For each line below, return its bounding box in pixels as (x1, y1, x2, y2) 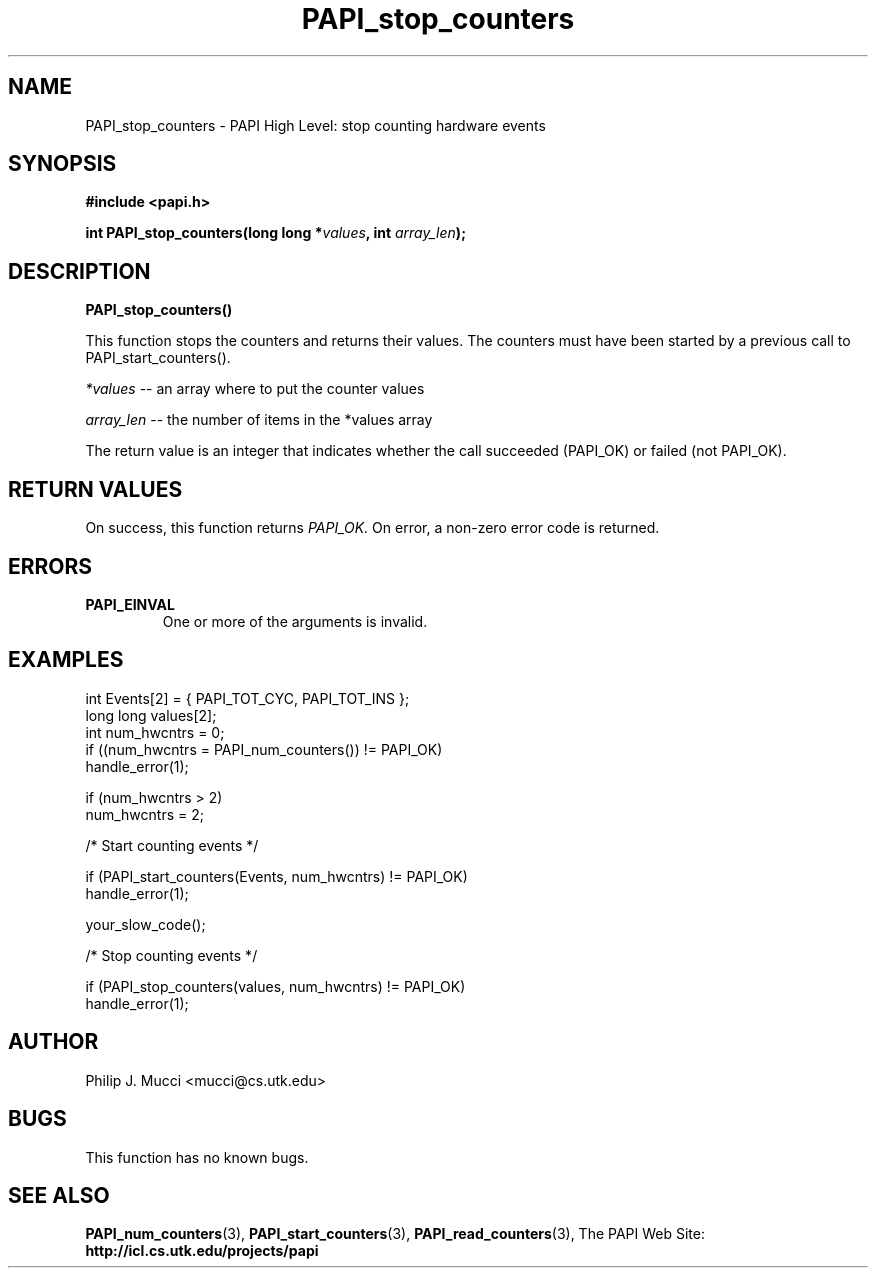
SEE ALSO (8, 1182, 110, 1208)
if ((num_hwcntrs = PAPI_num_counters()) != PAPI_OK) (85, 740, 443, 758)
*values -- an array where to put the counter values (85, 380, 425, 398)
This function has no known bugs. (85, 1148, 309, 1166)
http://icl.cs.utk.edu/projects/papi (85, 1242, 319, 1260)
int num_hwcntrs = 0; (85, 723, 225, 741)
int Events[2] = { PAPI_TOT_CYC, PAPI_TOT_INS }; (85, 689, 410, 707)
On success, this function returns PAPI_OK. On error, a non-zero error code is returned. (85, 519, 660, 537)
